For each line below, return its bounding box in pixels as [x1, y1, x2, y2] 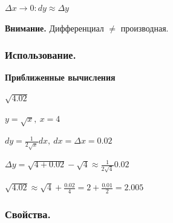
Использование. [5, 47, 76, 62]
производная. [120, 21, 169, 34]
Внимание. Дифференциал [5, 21, 104, 34]
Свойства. [5, 206, 51, 221]
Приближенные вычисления [5, 71, 116, 84]
